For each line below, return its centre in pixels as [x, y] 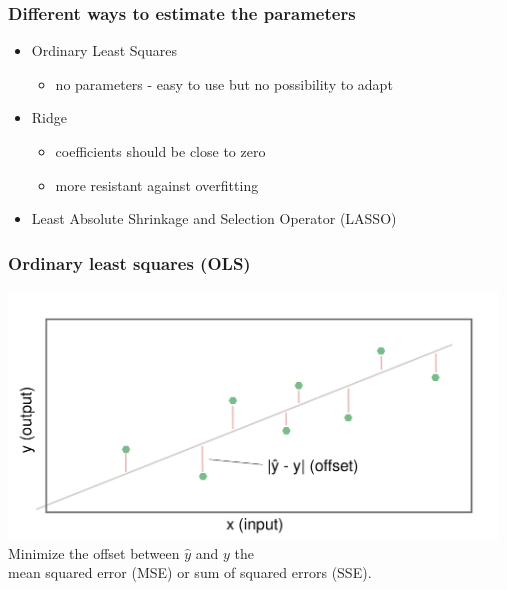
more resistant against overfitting [157, 184]
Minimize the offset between [94, 552]
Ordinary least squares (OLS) [129, 262]
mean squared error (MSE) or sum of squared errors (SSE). [190, 572]
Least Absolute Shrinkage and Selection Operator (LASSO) [214, 218]
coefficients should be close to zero [160, 151]
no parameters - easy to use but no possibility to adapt [224, 83]
